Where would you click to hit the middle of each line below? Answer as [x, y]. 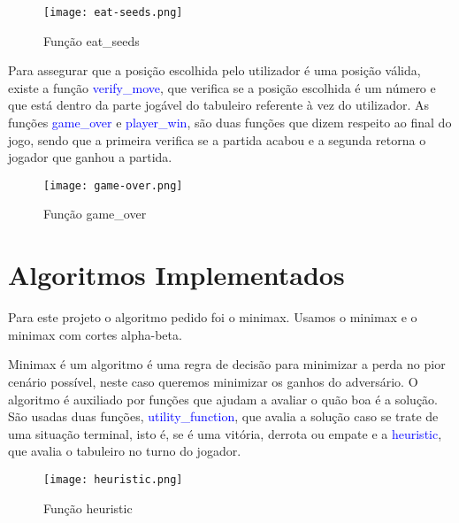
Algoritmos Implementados [176, 275]
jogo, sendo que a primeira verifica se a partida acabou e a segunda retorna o [217, 139]
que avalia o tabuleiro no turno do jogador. [125, 451]
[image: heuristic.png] [113, 479]
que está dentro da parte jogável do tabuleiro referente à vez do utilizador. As [218, 105]
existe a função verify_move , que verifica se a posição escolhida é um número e [222, 87]
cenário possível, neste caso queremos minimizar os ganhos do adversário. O [213, 381]
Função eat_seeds [92, 40]
